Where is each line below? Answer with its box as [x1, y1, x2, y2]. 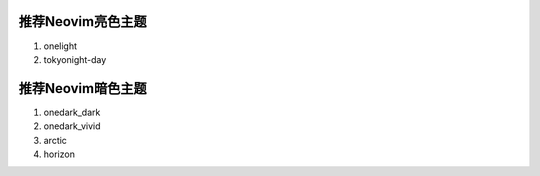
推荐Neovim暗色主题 [18, 80, 147, 97]
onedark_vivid [43, 120, 101, 132]
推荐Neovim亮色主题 [18, 13, 147, 30]
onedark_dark [43, 106, 101, 118]
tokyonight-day [43, 53, 107, 65]
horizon [43, 148, 75, 160]
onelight [43, 40, 78, 52]
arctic [43, 134, 67, 146]
